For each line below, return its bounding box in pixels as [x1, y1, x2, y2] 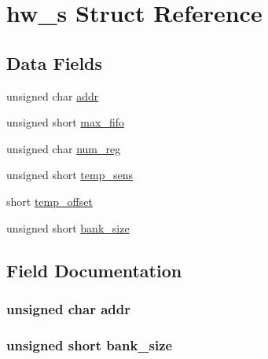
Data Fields [6, 50, 103, 75]
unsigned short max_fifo [6, 114, 124, 130]
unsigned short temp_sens [6, 167, 133, 183]
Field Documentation [6, 258, 182, 282]
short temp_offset [6, 192, 93, 209]
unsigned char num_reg [6, 140, 121, 156]
